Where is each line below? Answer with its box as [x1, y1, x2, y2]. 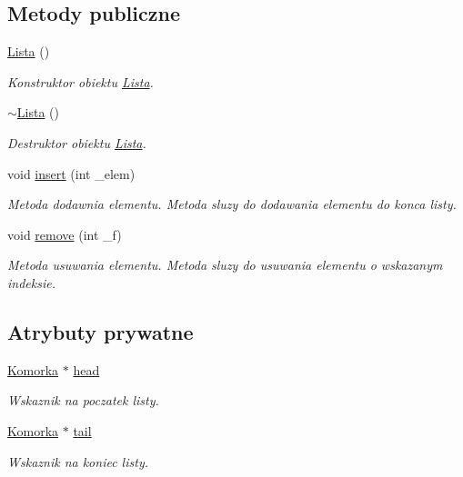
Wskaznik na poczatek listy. [7, 391, 159, 410]
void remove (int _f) [7, 224, 122, 243]
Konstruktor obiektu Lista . [7, 72, 154, 91]
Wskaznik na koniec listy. [7, 452, 148, 471]
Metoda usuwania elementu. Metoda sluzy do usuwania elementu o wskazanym [7, 255, 443, 274]
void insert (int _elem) [7, 164, 136, 183]
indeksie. [7, 273, 55, 292]
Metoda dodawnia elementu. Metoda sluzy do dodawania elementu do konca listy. [7, 194, 457, 214]
